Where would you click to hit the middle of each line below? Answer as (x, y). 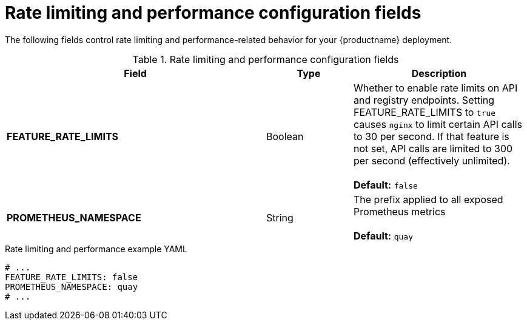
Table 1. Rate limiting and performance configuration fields (266, 59)
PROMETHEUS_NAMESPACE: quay (72, 286)
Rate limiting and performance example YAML (96, 249)
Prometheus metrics (399, 211)
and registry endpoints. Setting (424, 100)
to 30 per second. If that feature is (431, 136)
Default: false (385, 185)
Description (439, 73)
